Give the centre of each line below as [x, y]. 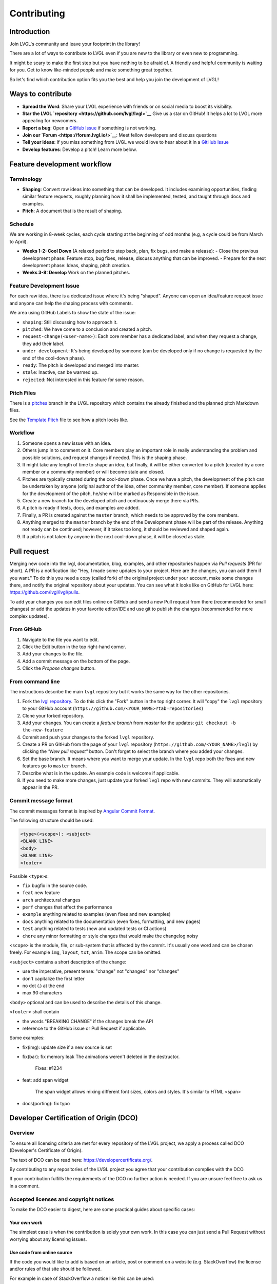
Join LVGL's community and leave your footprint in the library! [75, 44]
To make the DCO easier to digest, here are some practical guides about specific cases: [102, 1209]
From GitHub [26, 629]
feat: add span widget [45, 1080]
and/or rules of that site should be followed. [56, 1269]
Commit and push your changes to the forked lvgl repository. [88, 737]
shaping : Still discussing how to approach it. [70, 322]
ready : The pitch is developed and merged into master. [81, 365]
